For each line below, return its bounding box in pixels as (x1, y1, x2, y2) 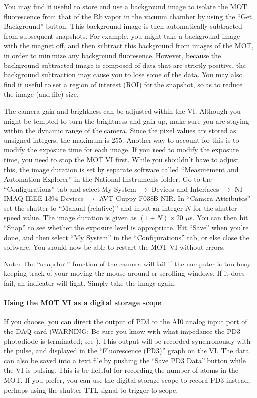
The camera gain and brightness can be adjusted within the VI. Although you (4, 105, 241, 116)
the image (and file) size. (4, 89, 79, 99)
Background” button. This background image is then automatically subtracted (4, 21, 242, 31)
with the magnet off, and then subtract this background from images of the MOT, (4, 40, 254, 51)
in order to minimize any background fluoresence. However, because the (4, 50, 221, 60)
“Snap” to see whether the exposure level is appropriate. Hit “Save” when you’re (4, 222, 249, 233)
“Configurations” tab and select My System (4, 183, 136, 194)
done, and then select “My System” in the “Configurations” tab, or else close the (4, 232, 249, 242)
